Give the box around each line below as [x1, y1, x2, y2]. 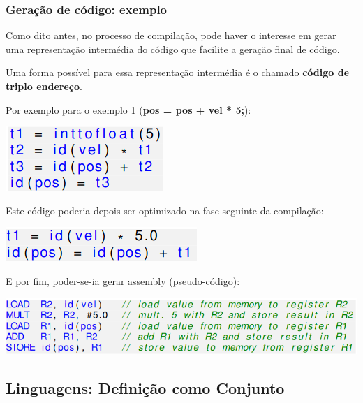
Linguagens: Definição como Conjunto [6, 376, 285, 398]
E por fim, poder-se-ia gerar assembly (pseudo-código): [6, 273, 240, 288]
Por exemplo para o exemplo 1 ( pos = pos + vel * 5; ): [6, 102, 251, 117]
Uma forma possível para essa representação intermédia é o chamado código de [6, 65, 350, 80]
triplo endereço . [6, 79, 82, 93]
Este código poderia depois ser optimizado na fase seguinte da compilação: [6, 203, 324, 217]
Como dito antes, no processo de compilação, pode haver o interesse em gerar [6, 28, 336, 43]
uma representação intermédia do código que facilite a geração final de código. [6, 41, 340, 56]
